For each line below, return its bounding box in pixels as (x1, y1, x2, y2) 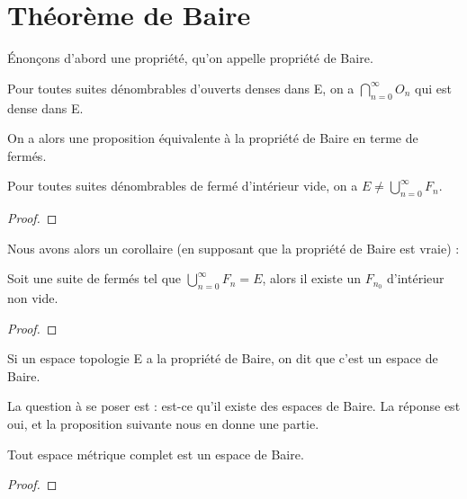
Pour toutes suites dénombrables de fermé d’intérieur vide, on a (7, 176, 358, 195)
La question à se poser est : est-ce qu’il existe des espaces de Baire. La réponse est (7, 397, 461, 415)
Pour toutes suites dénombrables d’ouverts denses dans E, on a (7, 78, 355, 97)
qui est (415, 78, 452, 97)
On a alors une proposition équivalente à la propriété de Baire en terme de (7, 129, 418, 147)
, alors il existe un (262, 269, 361, 288)
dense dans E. (7, 98, 84, 117)
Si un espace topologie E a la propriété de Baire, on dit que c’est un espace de (7, 349, 438, 368)
